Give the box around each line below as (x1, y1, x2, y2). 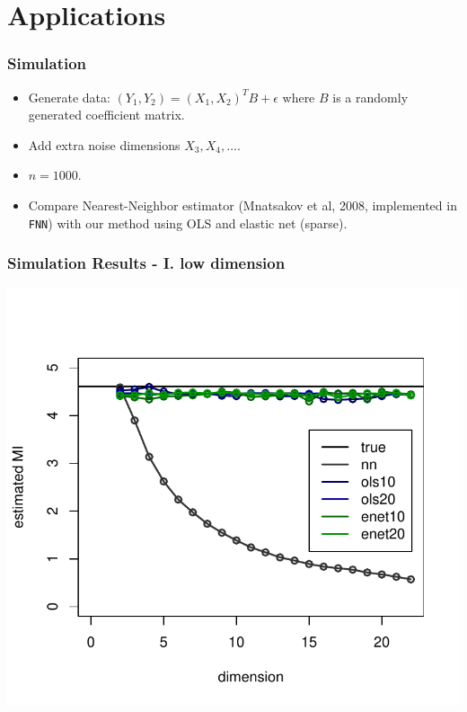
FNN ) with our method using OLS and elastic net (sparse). (28, 213, 348, 232)
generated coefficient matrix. (28, 105, 185, 124)
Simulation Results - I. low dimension (7, 252, 286, 274)
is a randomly (332, 87, 409, 106)
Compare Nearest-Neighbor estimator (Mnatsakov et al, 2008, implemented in (28, 195, 457, 214)
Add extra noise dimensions (28, 135, 181, 154)
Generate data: (28, 87, 110, 106)
